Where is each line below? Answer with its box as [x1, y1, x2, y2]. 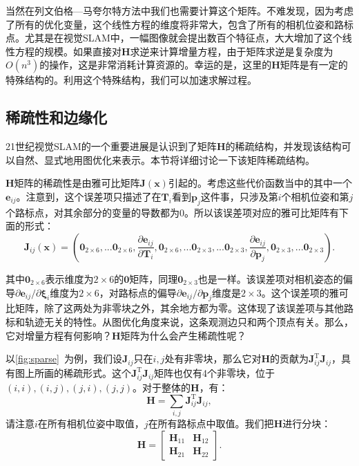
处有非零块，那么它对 [164, 351, 262, 366]
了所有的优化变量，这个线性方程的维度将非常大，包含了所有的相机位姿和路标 [6, 17, 353, 31]
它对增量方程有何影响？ [6, 328, 112, 342]
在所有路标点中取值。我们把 [148, 416, 274, 430]
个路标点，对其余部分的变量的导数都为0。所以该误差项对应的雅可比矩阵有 [6, 205, 339, 219]
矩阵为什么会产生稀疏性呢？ [120, 328, 246, 342]
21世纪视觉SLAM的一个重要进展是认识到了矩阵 [6, 139, 217, 153]
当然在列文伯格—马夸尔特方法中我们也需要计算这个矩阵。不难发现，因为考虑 [6, 3, 353, 17]
